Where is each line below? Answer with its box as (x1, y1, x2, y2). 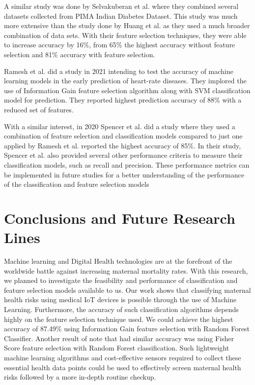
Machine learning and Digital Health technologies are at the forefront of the (4, 256, 232, 266)
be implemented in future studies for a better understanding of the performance (4, 169, 244, 179)
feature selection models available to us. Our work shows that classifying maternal (4, 284, 251, 295)
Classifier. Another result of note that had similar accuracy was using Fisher (4, 333, 234, 343)
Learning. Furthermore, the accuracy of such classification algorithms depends (4, 304, 239, 314)
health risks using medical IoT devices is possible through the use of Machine (4, 294, 237, 305)
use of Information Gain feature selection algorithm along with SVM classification (4, 85, 251, 95)
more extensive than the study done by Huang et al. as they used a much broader (4, 20, 250, 31)
